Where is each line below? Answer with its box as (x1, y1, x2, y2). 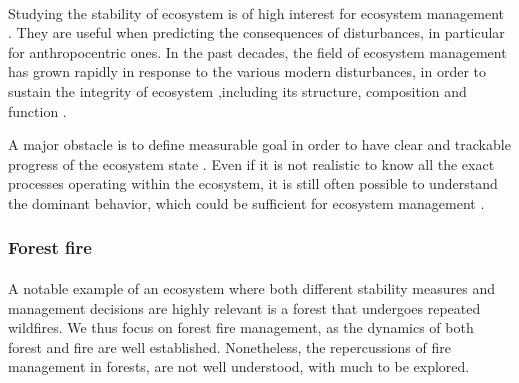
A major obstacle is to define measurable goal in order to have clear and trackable (8, 134, 511, 155)
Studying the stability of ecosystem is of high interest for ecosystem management (8, 2, 505, 23)
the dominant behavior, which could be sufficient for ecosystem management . (8, 192, 485, 213)
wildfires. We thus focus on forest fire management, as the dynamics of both (8, 317, 474, 338)
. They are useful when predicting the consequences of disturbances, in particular (8, 22, 505, 43)
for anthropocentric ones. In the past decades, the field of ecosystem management (8, 41, 507, 62)
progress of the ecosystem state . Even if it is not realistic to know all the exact (8, 153, 495, 174)
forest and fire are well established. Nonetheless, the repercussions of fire (8, 336, 451, 357)
